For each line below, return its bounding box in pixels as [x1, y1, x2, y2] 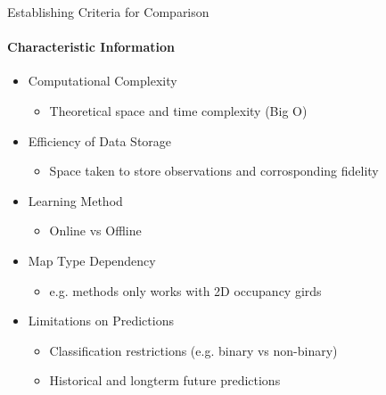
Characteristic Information [7, 37, 175, 56]
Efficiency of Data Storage [28, 131, 172, 150]
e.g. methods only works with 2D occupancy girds [49, 281, 322, 300]
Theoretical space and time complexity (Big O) [49, 101, 308, 119]
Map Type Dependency [28, 251, 156, 269]
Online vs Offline [49, 221, 142, 240]
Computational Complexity [28, 71, 177, 90]
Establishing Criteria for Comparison [7, 3, 209, 21]
